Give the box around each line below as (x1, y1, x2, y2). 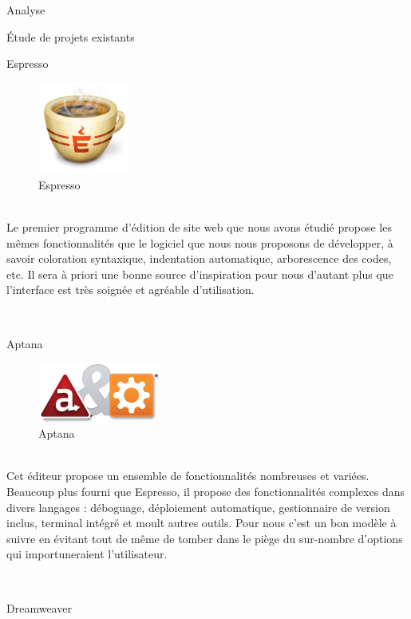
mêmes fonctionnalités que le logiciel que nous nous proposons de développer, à (6, 234, 393, 251)
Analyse (6, 2, 45, 18)
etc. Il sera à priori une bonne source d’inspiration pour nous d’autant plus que (6, 265, 393, 282)
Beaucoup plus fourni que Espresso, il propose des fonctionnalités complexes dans (6, 483, 405, 500)
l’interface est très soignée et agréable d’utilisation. (6, 281, 255, 298)
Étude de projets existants (6, 28, 135, 45)
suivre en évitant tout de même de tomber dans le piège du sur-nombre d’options (6, 530, 403, 546)
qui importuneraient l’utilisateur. (6, 546, 168, 562)
